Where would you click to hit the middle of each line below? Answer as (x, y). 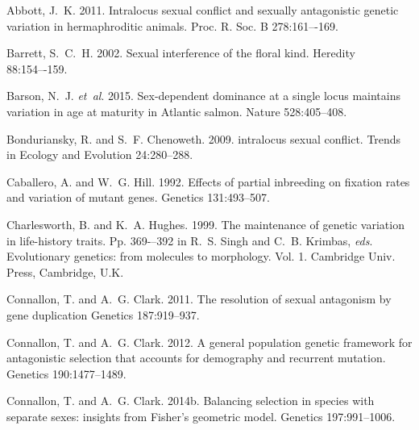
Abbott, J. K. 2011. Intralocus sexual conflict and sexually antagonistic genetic (203, 10)
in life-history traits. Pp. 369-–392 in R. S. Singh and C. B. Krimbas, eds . (190, 240)
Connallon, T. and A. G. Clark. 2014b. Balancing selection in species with (191, 401)
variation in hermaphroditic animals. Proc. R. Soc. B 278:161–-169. (172, 25)
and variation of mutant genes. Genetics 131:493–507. (138, 197)
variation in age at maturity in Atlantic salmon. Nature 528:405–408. (177, 111)
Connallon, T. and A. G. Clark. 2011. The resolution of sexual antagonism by (199, 299)
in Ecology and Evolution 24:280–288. (100, 154)
